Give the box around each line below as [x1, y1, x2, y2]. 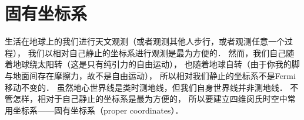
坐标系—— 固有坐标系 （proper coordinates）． [12, 104, 183, 116]
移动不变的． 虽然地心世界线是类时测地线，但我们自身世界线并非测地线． [5, 81, 288, 93]
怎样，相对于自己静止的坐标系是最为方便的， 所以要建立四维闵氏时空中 [12, 92, 288, 105]
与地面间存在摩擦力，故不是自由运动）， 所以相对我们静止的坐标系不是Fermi [5, 69, 296, 81]
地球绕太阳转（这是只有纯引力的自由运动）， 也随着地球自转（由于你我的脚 [12, 58, 300, 70]
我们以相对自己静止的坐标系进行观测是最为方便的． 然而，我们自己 [28, 46, 286, 59]
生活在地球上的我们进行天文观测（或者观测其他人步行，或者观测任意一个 [5, 35, 285, 47]
